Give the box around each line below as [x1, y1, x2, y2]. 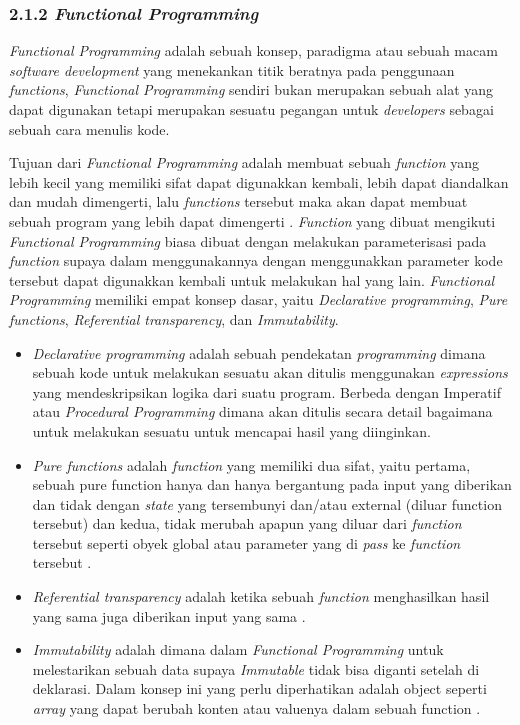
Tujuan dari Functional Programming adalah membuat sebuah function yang [9, 152, 480, 173]
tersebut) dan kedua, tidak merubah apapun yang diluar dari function [32, 513, 462, 534]
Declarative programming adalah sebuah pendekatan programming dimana [32, 342, 486, 363]
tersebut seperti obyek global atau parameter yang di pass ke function [32, 532, 461, 553]
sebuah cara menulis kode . [9, 118, 170, 139]
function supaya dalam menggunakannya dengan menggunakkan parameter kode [9, 250, 503, 271]
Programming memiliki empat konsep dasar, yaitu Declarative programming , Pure [9, 289, 508, 310]
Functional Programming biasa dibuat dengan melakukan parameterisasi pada [9, 230, 487, 251]
